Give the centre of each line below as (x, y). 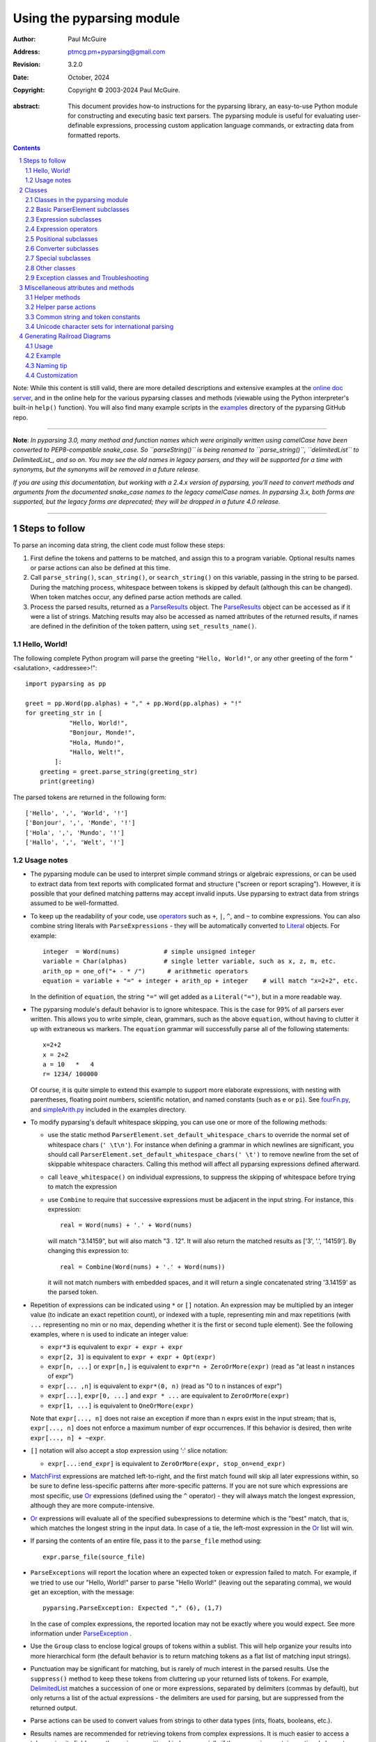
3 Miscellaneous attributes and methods (77, 287)
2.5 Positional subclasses (62, 239)
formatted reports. (94, 135)
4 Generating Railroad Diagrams (65, 336)
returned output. (54, 1708)
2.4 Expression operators (61, 229)
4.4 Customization (52, 376)
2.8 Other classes (50, 268)
